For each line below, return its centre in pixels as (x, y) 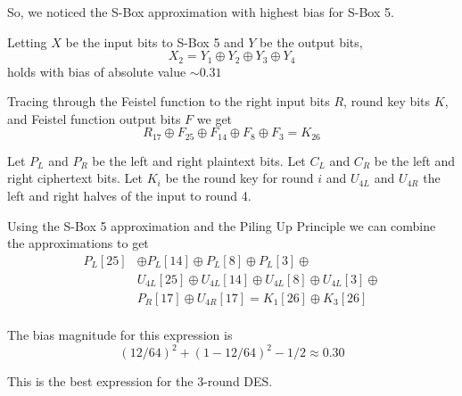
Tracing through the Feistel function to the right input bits (169, 101)
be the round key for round (239, 178)
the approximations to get (78, 243)
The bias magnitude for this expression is (120, 334)
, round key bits (387, 101)
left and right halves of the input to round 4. (129, 196)
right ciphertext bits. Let (75, 178)
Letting (27, 41)
